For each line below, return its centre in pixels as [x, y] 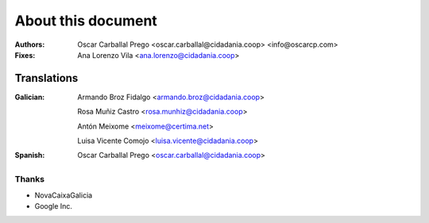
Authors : [30, 44]
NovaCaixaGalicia [64, 195]
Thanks [30, 179]
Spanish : [30, 156]
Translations [46, 78]
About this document [86, 21]
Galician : [30, 97]
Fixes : [25, 55]
